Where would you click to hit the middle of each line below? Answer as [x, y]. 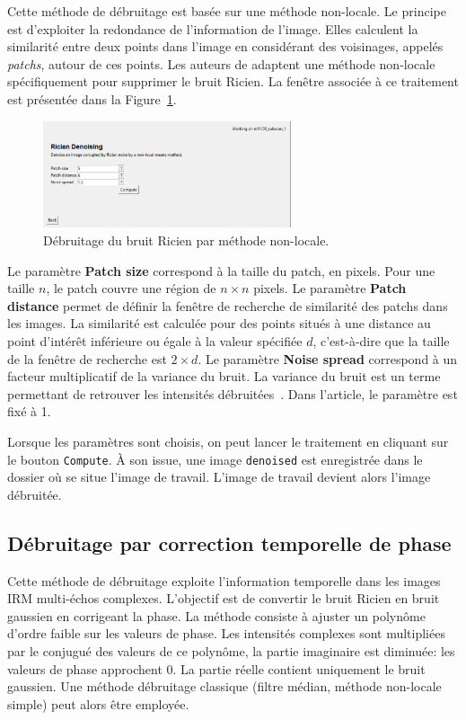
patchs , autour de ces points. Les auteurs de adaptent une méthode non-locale [221, 63]
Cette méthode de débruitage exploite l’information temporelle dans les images [224, 580]
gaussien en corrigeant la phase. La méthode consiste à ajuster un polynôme [216, 615]
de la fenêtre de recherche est [87, 358]
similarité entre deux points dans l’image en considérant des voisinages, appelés [225, 46]
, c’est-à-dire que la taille [381, 340]
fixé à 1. [29, 411]
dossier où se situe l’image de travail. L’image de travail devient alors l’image [219, 477]
